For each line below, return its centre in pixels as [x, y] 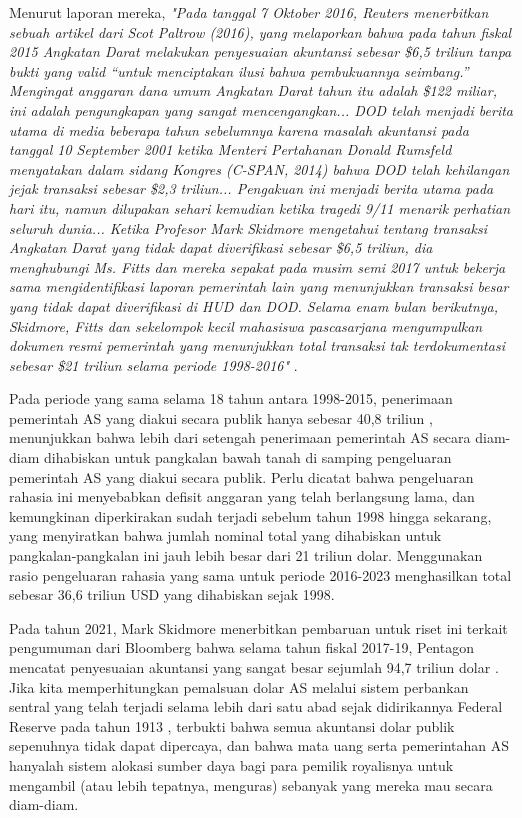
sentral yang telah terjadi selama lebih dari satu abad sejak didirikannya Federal [256, 706]
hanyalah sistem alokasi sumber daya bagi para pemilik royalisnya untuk [231, 764]
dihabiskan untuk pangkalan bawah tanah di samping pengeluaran [247, 457]
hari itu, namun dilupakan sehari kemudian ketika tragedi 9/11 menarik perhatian [260, 207]
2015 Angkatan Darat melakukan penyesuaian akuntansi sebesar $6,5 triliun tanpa [260, 51]
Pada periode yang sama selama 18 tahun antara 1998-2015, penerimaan [231, 398]
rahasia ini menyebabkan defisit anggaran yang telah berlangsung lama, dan [242, 496]
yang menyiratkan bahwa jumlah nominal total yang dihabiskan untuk [225, 535]
